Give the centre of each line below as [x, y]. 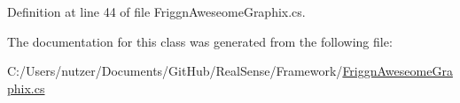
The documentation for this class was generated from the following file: [200, 41]
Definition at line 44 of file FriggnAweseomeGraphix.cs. [156, 11]
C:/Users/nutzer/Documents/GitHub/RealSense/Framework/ [175, 71]
